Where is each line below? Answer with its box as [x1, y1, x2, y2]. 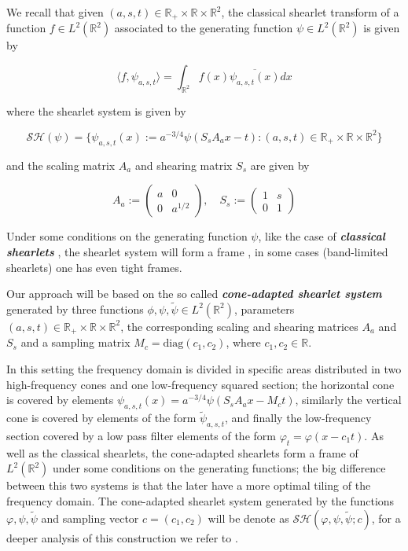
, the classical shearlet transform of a [221, 4, 399, 20]
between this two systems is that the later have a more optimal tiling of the [6, 477, 371, 494]
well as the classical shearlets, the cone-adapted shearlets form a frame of [6, 444, 358, 461]
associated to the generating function [114, 20, 293, 36]
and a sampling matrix [20, 334, 130, 351]
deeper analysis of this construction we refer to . [6, 529, 238, 545]
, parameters [233, 300, 295, 317]
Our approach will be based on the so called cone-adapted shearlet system [6, 285, 382, 302]
